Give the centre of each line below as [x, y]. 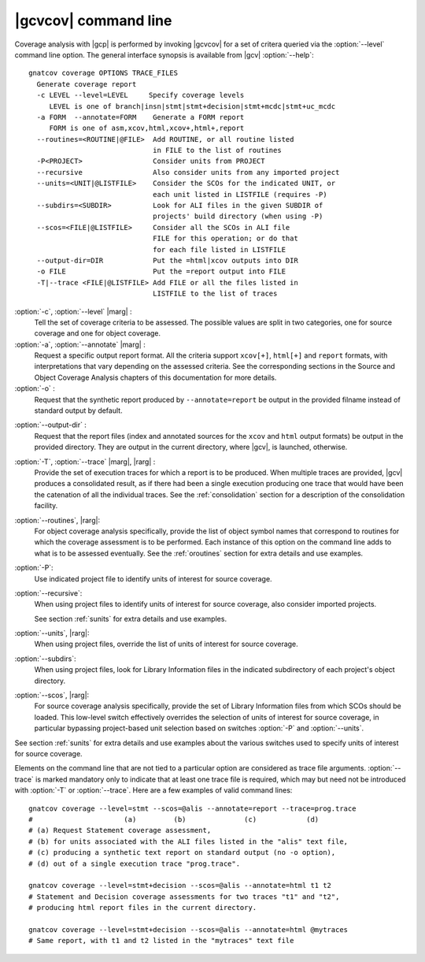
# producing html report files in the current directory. [143, 908]
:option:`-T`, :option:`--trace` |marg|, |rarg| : [85, 462]
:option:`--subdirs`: [45, 659]
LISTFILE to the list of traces [215, 294]
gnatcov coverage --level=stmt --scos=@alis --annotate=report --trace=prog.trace [192, 808]
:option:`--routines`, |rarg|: [57, 520]
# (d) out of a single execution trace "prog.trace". [134, 864]
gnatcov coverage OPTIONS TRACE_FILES [103, 73]
